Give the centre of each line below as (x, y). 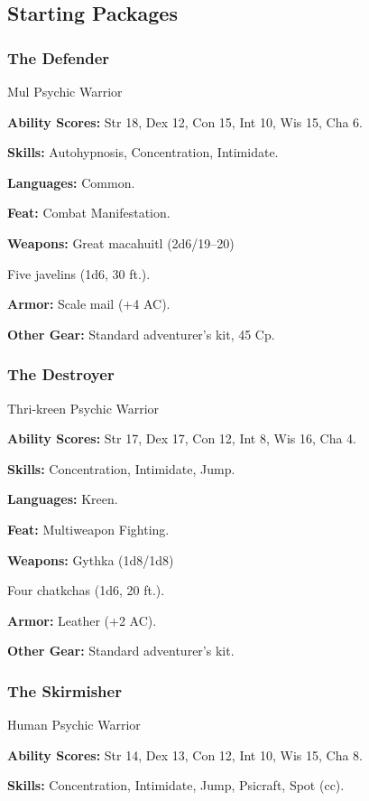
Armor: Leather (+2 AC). (82, 620)
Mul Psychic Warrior (65, 91)
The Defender (59, 57)
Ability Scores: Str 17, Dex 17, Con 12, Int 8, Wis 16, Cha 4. (182, 438)
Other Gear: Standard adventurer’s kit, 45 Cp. (141, 334)
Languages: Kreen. (63, 499)
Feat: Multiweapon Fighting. (88, 529)
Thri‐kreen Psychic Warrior (83, 408)
